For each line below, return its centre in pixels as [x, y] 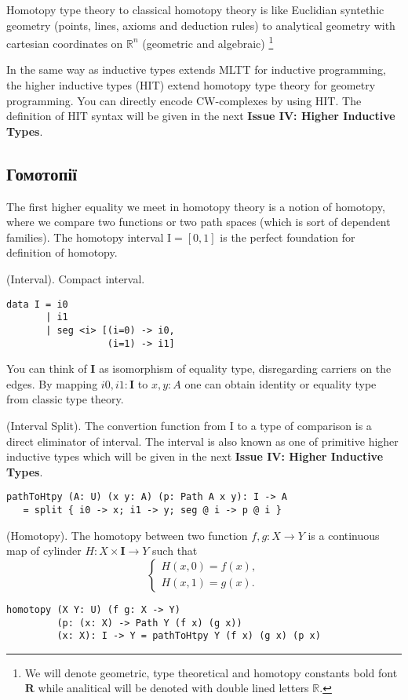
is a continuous [344, 535]
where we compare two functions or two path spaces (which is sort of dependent [199, 222]
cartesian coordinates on [65, 43]
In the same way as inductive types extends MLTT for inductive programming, [196, 69]
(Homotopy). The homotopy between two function [127, 535]
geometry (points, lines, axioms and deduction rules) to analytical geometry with [201, 25]
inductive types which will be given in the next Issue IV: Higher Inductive [195, 456]
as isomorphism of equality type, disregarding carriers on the [245, 368]
